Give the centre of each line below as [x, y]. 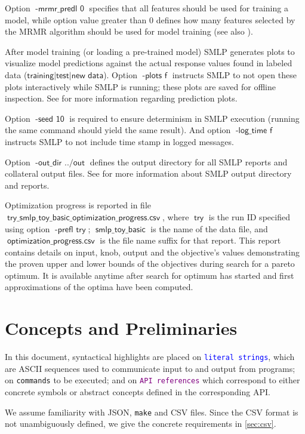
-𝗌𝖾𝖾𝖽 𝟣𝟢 [50, 119]
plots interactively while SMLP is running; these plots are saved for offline [140, 86]
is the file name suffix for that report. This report [190, 240]
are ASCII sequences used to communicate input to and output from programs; [150, 368]
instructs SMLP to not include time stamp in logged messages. [119, 141]
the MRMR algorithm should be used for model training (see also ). [129, 31]
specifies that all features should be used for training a [189, 8]
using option [27, 228]
